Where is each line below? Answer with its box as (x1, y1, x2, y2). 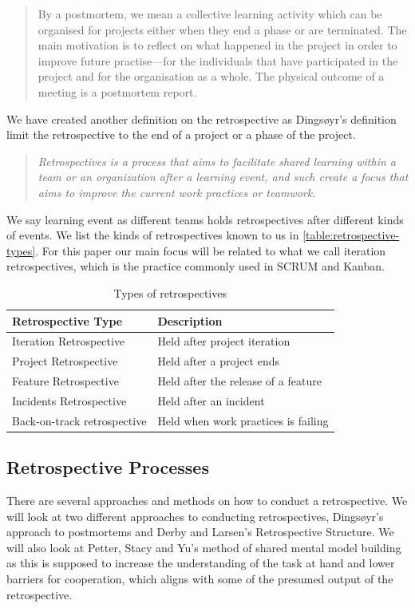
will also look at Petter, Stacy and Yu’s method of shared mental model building (6, 539, 401, 555)
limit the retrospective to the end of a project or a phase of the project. (6, 126, 356, 143)
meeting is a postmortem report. (38, 83, 197, 100)
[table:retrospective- (302, 227, 400, 243)
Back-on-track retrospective (12, 412, 147, 428)
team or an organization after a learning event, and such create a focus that (38, 168, 409, 185)
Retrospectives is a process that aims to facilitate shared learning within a (38, 152, 396, 169)
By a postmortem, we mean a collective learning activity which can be (38, 6, 382, 22)
